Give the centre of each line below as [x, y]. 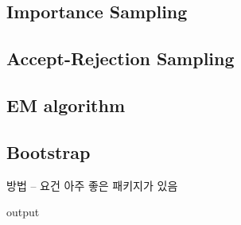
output [23, 212]
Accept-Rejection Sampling [120, 58]
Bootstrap [49, 151]
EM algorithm [66, 105]
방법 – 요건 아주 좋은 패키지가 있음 [92, 185]
